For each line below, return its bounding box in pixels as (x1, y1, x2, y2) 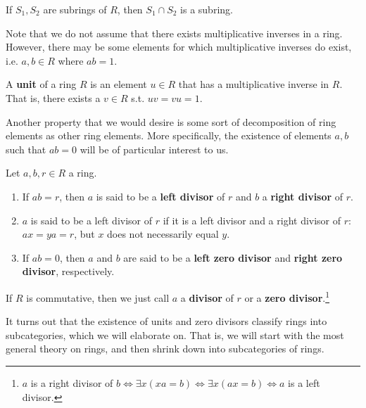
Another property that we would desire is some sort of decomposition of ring (6, 114, 336, 129)
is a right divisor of (30, 375, 113, 390)
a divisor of (180, 290, 234, 305)
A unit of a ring (6, 77, 77, 91)
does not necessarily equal (107, 227, 219, 241)
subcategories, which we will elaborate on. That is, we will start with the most (6, 327, 344, 342)
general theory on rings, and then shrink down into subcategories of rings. (6, 341, 324, 356)
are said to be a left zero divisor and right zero (123, 250, 343, 264)
